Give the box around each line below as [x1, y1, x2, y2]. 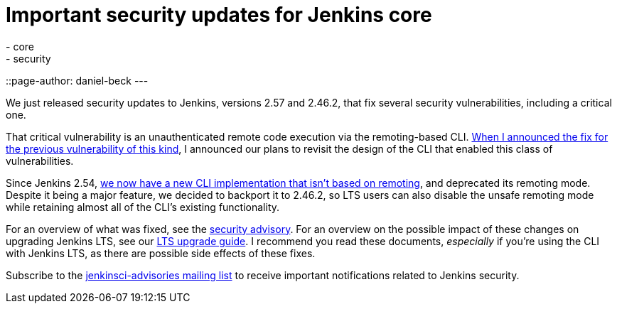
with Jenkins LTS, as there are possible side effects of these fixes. [6, 246, 316, 259]
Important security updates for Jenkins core [6, 3, 432, 27]
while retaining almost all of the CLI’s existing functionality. [6, 200, 280, 213]
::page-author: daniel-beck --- [6, 74, 149, 87]
